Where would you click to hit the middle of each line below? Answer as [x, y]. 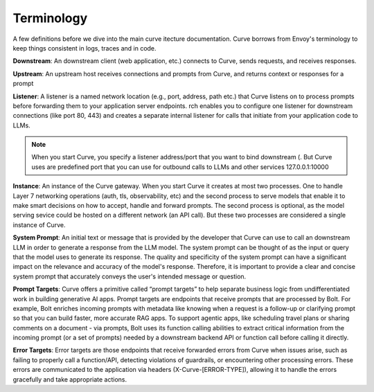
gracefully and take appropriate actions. [70, 379]
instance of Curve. [39, 224]
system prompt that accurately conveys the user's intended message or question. [130, 276]
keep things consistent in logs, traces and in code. [84, 48]
